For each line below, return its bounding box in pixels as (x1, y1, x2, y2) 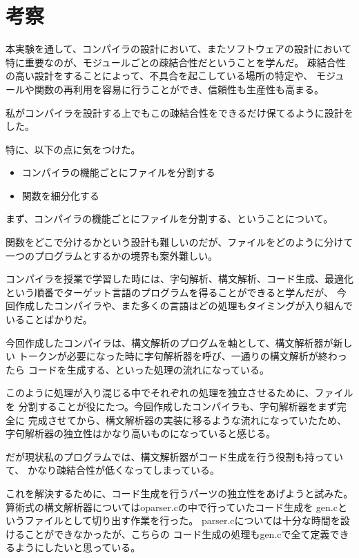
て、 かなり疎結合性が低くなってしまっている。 (6, 463, 220, 477)
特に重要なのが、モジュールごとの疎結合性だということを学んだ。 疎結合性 (6, 55, 346, 69)
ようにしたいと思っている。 (14, 540, 141, 555)
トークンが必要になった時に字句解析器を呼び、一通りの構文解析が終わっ (18, 349, 347, 363)
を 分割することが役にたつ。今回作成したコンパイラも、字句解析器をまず (6, 399, 337, 413)
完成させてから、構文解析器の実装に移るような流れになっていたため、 (28, 412, 347, 427)
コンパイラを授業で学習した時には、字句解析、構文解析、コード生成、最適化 (6, 271, 353, 286)
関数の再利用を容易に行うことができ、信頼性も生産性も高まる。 (34, 81, 324, 96)
